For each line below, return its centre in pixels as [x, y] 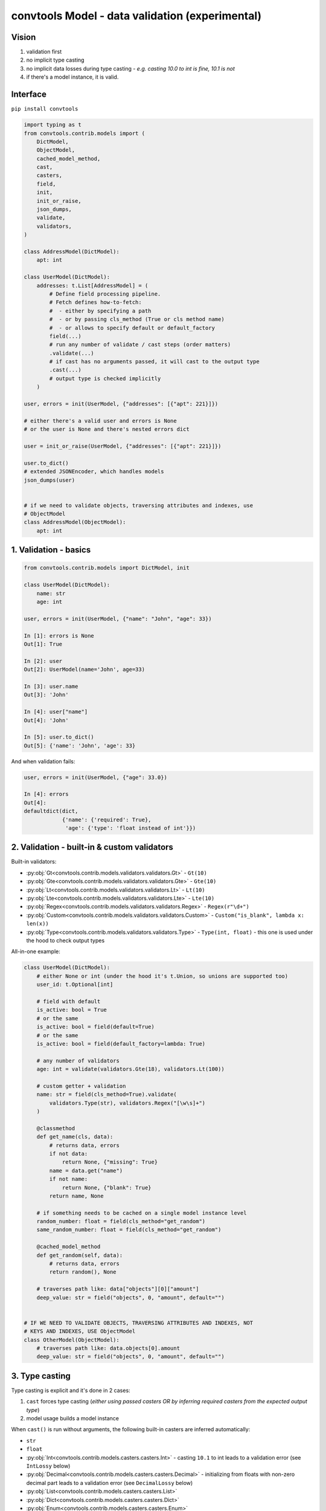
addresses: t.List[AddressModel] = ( [92, 285]
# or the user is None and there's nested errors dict [107, 429]
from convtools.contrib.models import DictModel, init [107, 568]
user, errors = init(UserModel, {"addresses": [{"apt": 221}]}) [121, 404]
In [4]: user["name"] [56, 712]
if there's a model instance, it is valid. [72, 77]
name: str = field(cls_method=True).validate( [107, 1095]
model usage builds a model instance [72, 1419]
